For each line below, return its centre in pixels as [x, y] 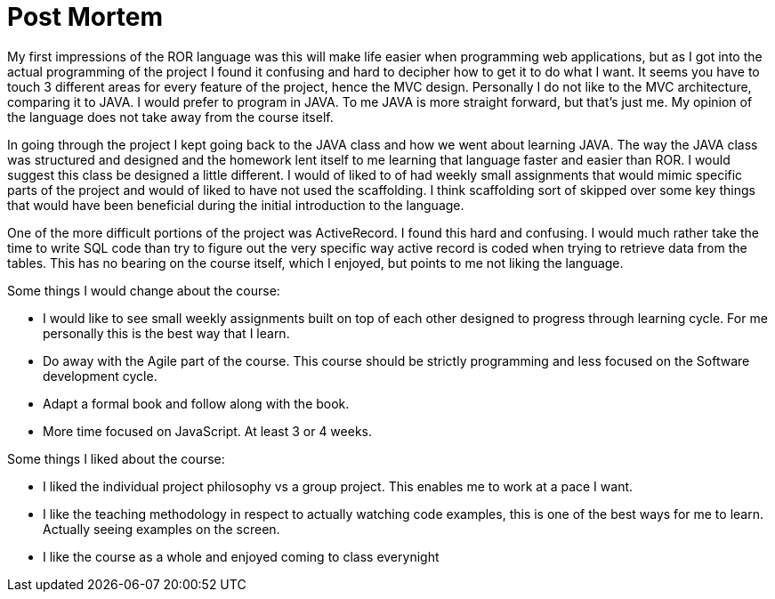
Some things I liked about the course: [116, 458]
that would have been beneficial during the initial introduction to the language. [236, 205]
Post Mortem [85, 17]
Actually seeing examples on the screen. [161, 529]
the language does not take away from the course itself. [170, 117]
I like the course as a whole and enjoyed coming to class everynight [241, 556]
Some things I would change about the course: [144, 290]
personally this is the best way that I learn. [166, 333]
